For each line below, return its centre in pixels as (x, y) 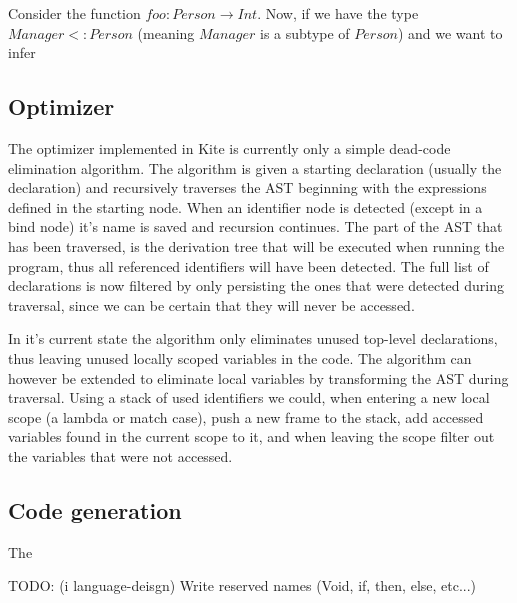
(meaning (166, 32)
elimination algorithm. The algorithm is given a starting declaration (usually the (255, 167)
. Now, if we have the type (338, 13)
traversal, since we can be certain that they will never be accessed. (211, 304)
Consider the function (74, 13)
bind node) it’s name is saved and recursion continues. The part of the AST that (255, 226)
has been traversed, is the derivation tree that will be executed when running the (256, 245)
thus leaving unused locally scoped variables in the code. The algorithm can (240, 357)
